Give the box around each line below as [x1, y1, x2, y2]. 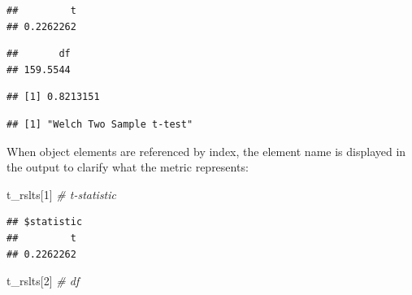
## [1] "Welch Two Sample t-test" [7, 118, 193, 130]
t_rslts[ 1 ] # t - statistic [7, 185, 116, 202]
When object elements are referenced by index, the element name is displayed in [7, 142, 406, 159]
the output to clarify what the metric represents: [7, 158, 249, 176]
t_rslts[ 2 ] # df [7, 272, 80, 289]
